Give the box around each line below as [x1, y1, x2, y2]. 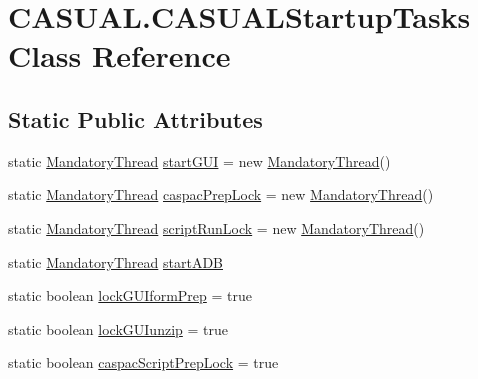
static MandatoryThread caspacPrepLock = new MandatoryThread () [8, 184, 434, 205]
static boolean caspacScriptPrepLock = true [8, 352, 279, 373]
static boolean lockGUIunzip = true [8, 318, 228, 339]
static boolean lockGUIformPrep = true [8, 285, 252, 306]
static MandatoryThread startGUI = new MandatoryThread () [8, 150, 391, 171]
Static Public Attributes [8, 103, 263, 134]
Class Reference [8, 35, 231, 76]
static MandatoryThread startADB [8, 251, 223, 272]
